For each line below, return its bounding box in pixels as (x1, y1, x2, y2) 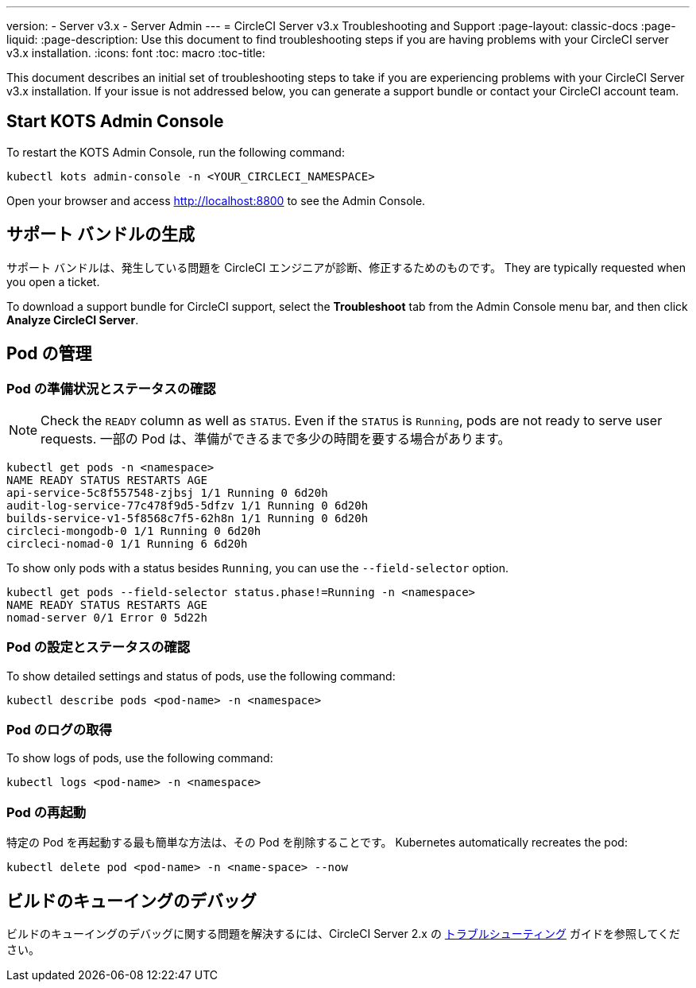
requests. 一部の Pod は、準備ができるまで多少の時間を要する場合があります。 (41, 430, 511, 447)
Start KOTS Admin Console (6, 111, 224, 132)
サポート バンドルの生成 (6, 224, 195, 245)
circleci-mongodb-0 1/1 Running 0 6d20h (6, 524, 261, 537)
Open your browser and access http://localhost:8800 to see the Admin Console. (6, 193, 426, 207)
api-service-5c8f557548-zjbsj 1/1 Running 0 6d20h (6, 486, 328, 499)
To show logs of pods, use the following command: (6, 751, 273, 765)
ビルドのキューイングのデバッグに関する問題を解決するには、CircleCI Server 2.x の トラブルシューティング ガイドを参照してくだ (6, 927, 681, 940)
